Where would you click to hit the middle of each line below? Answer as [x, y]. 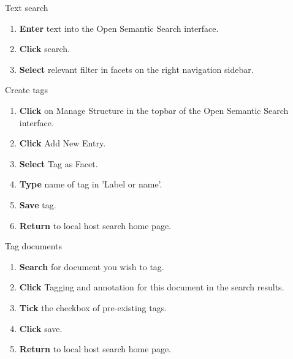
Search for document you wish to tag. [92, 266]
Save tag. [38, 204]
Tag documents [34, 246]
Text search [27, 7]
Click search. [44, 49]
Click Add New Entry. [63, 143]
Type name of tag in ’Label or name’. [91, 184]
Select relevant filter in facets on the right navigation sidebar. [136, 69]
